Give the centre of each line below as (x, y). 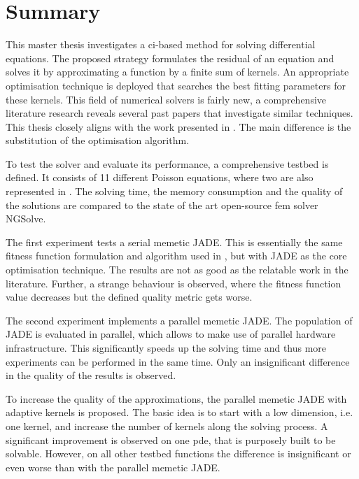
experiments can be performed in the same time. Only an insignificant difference (178, 361)
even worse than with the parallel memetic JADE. (113, 467)
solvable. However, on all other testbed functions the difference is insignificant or (178, 453)
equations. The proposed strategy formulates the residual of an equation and (170, 58)
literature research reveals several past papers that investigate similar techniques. (179, 113)
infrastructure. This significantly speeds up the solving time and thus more (166, 348)
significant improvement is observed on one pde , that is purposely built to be (171, 439)
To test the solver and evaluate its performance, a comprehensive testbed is (167, 163)
